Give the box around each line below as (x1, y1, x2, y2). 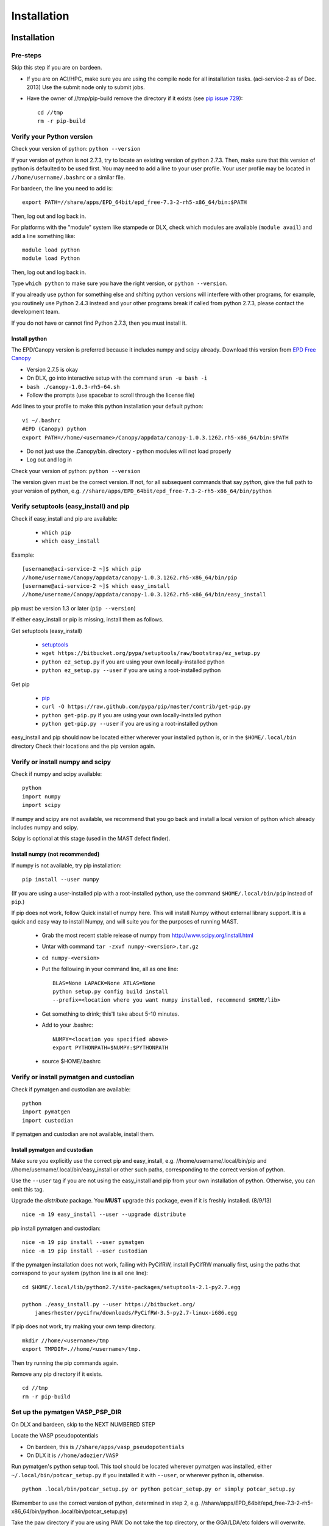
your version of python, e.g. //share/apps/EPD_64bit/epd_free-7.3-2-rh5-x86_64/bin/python (11, 487, 272, 494)
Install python (11, 334, 48, 342)
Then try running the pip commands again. (11, 1359, 119, 1367)
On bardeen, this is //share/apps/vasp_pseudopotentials (26, 1443, 185, 1450)
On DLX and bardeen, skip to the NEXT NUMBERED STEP (11, 1420, 155, 1428)
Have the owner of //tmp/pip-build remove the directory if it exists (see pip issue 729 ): (26, 95, 243, 102)
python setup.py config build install (52, 988, 169, 995)
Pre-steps (11, 51, 42, 59)
